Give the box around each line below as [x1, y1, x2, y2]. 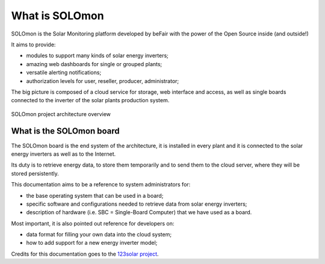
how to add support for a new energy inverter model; [26, 239, 158, 247]
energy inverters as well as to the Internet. [11, 150, 116, 158]
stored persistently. [11, 170, 60, 177]
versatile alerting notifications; [26, 69, 102, 76]
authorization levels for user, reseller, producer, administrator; [26, 77, 179, 84]
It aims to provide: [11, 41, 56, 48]
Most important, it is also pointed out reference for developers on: [11, 219, 175, 227]
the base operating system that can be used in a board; [26, 192, 164, 199]
